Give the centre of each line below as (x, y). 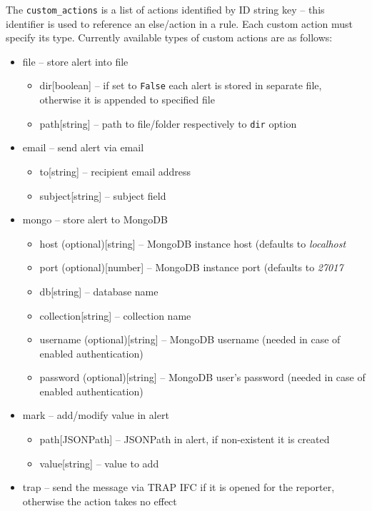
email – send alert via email (83, 147)
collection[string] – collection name (115, 315)
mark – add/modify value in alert (96, 415)
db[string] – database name (99, 291)
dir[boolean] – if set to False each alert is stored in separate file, (181, 85)
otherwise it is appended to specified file (127, 100)
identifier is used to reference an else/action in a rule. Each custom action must (180, 23)
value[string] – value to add (99, 463)
